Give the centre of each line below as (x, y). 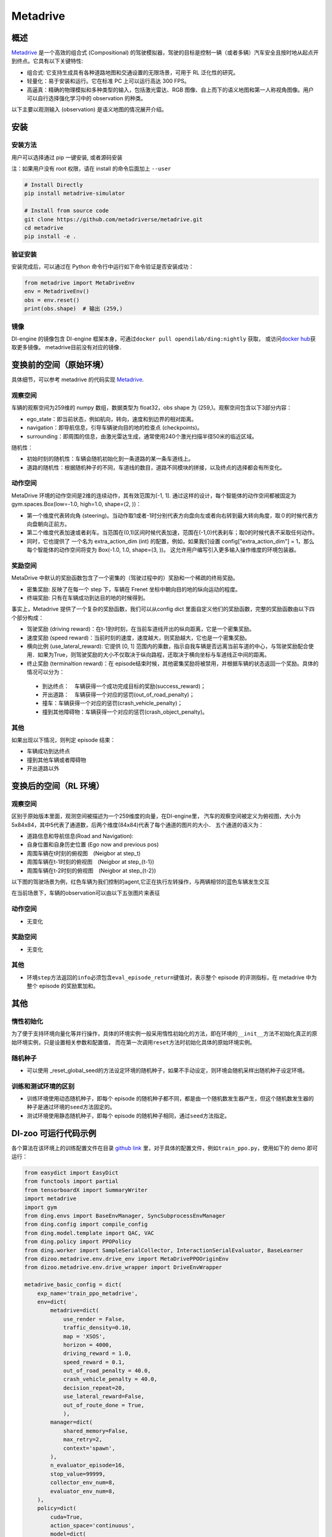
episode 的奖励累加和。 (69, 986)
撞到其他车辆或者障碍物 (56, 760)
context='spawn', (89, 1448)
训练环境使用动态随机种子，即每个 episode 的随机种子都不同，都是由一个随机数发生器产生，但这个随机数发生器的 (170, 1099)
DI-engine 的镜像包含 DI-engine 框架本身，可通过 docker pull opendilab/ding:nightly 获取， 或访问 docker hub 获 (164, 339)
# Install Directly (53, 185)
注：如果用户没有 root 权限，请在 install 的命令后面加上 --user (91, 168)
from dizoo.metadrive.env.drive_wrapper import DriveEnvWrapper (123, 1267)
